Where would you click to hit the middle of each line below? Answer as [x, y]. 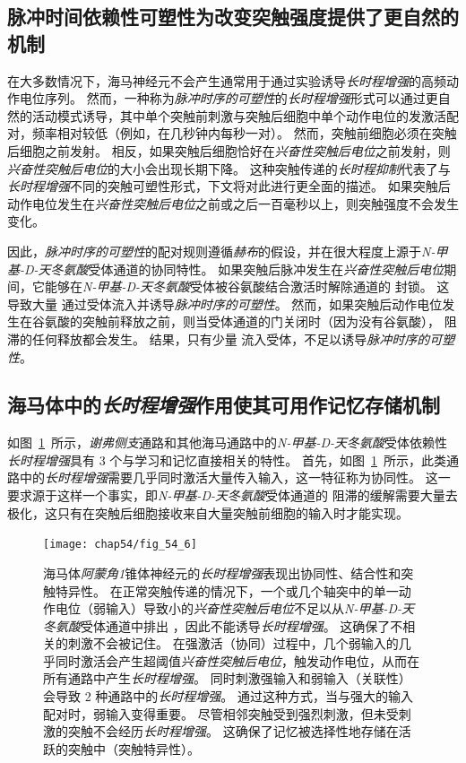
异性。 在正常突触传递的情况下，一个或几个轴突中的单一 [233, 590]
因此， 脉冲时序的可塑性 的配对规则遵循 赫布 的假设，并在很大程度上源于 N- [221, 251]
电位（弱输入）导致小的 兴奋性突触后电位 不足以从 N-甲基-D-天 [235, 608]
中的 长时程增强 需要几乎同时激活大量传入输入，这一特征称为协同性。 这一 [235, 477]
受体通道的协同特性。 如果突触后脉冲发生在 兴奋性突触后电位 [266, 269]
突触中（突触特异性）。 [134, 748]
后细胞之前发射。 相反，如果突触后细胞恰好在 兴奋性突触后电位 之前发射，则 [229, 150]
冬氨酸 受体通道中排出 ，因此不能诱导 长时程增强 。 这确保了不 [223, 625]
